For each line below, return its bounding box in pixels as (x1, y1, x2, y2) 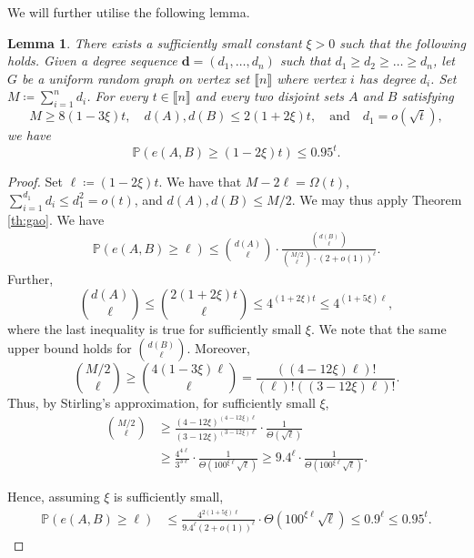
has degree (358, 68, 416, 87)
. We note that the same (311, 319, 447, 338)
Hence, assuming (7, 487, 100, 506)
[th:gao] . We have (7, 209, 105, 228)
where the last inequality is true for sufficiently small (7, 319, 302, 338)
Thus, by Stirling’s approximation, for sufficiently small (7, 393, 316, 412)
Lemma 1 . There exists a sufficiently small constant (7, 33, 302, 52)
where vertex (277, 68, 347, 87)
